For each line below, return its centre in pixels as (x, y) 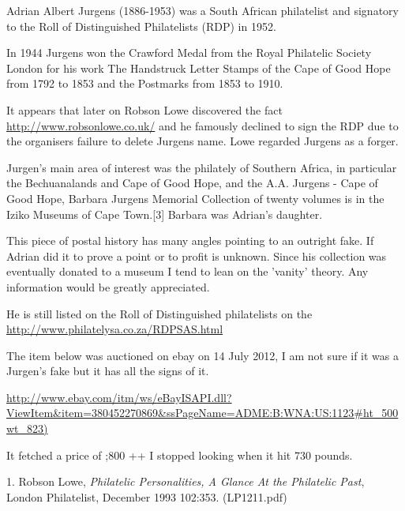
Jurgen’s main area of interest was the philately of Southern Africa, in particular (202, 167)
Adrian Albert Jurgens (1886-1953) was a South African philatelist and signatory (202, 10)
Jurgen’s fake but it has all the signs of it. (108, 371)
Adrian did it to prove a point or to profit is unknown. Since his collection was (197, 255)
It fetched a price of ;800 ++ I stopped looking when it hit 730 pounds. (180, 455)
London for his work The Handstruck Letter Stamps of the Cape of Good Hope (199, 68)
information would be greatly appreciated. (108, 286)
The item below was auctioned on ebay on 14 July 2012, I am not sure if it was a (203, 355)
